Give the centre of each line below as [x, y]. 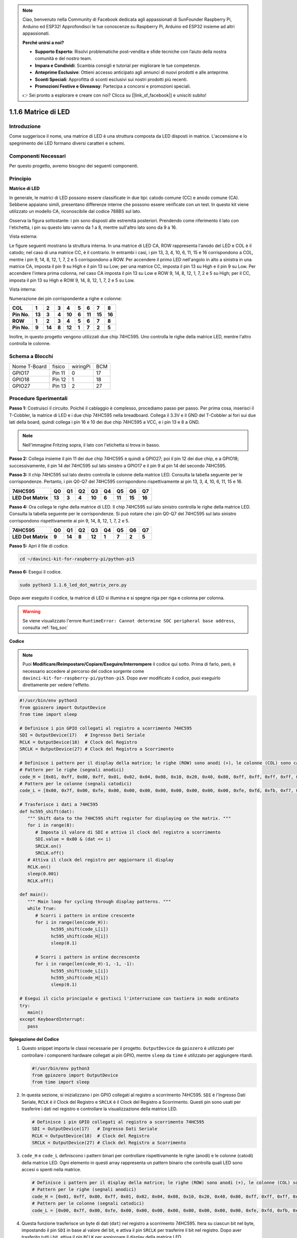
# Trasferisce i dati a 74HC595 [59, 804]
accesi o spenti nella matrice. [51, 1169]
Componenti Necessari [38, 156]
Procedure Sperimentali [38, 398]
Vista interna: [23, 289]
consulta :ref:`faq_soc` [46, 628]
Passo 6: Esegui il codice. [35, 571]
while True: [42, 908]
